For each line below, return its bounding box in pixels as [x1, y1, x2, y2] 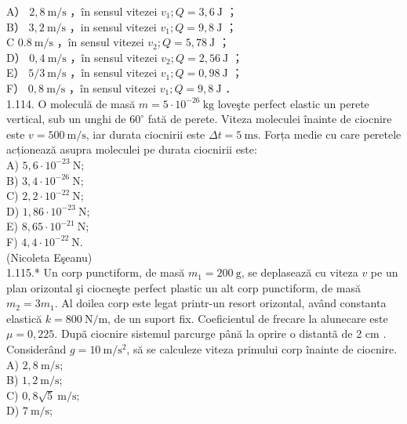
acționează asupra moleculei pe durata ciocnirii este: [6, 141, 257, 158]
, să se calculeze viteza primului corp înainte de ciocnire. [126, 341, 398, 357]
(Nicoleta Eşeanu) [6, 248, 93, 265]
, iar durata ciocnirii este [85, 125, 205, 142]
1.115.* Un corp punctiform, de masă [6, 264, 185, 281]
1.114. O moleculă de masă [6, 95, 136, 111]
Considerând [6, 341, 67, 357]
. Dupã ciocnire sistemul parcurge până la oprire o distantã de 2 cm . [54, 325, 387, 342]
